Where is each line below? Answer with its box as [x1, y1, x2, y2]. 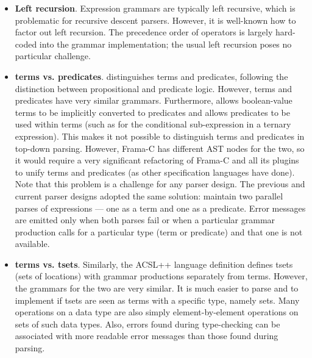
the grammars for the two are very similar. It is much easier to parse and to [15, 282, 299, 295]
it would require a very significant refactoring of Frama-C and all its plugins [15, 154, 299, 166]
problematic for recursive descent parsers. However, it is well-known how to [15, 13, 296, 26]
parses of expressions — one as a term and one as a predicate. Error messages [15, 201, 306, 214]
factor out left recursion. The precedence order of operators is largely [15, 26, 273, 38]
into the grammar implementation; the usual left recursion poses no [39, 37, 292, 50]
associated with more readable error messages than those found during [15, 329, 278, 342]
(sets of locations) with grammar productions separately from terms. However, [15, 270, 308, 282]
